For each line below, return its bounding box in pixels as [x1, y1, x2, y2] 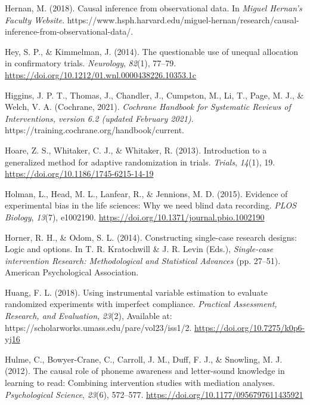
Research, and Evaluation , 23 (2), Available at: [5, 309, 172, 322]
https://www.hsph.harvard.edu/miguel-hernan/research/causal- [67, 13, 299, 26]
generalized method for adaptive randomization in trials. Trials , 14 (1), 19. [5, 155, 275, 168]
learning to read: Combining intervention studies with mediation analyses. [5, 376, 275, 389]
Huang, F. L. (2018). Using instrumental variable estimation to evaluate [5, 286, 268, 298]
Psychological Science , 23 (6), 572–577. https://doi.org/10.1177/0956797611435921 [5, 388, 303, 400]
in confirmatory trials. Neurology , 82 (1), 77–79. [5, 57, 176, 69]
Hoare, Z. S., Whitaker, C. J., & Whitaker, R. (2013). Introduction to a [5, 143, 267, 156]
